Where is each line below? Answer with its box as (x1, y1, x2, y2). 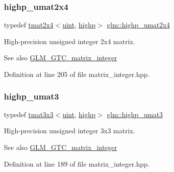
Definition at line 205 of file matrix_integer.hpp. (4, 69, 150, 79)
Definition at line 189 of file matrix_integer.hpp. (4, 158, 150, 169)
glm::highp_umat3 (107, 109, 163, 119)
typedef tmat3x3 (4, 109, 53, 119)
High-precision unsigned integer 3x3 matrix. (4, 125, 135, 136)
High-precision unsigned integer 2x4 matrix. (4, 36, 135, 46)
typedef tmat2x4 (4, 20, 53, 30)
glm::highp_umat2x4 (107, 20, 170, 30)
